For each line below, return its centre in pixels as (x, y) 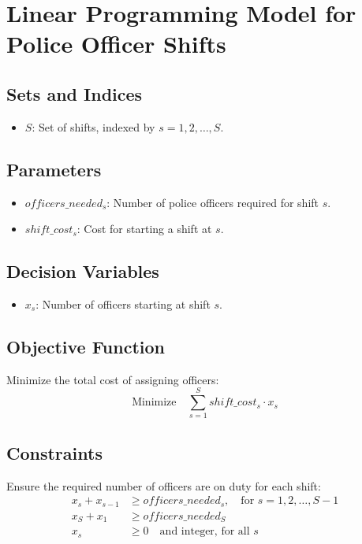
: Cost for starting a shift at (144, 229)
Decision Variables (83, 271)
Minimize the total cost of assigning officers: (113, 379)
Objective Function (86, 346)
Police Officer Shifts (116, 44)
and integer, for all (205, 532)
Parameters (54, 169)
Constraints (54, 452)
